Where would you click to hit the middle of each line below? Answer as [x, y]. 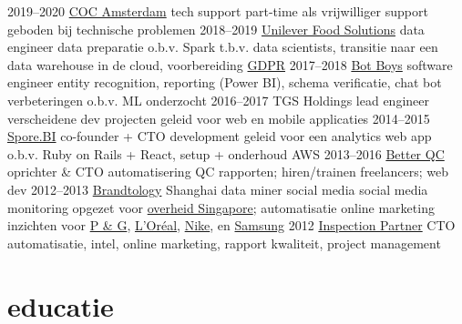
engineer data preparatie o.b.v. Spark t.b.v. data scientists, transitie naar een [223, 47]
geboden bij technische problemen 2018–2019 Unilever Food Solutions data [216, 29]
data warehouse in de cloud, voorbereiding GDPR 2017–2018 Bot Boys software [230, 64]
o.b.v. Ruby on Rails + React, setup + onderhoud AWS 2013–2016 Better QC [226, 153]
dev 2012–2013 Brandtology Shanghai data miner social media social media [218, 189]
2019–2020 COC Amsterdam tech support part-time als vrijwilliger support [218, 11]
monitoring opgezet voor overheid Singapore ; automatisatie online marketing [221, 207]
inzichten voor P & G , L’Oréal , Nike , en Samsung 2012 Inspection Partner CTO [231, 225]
